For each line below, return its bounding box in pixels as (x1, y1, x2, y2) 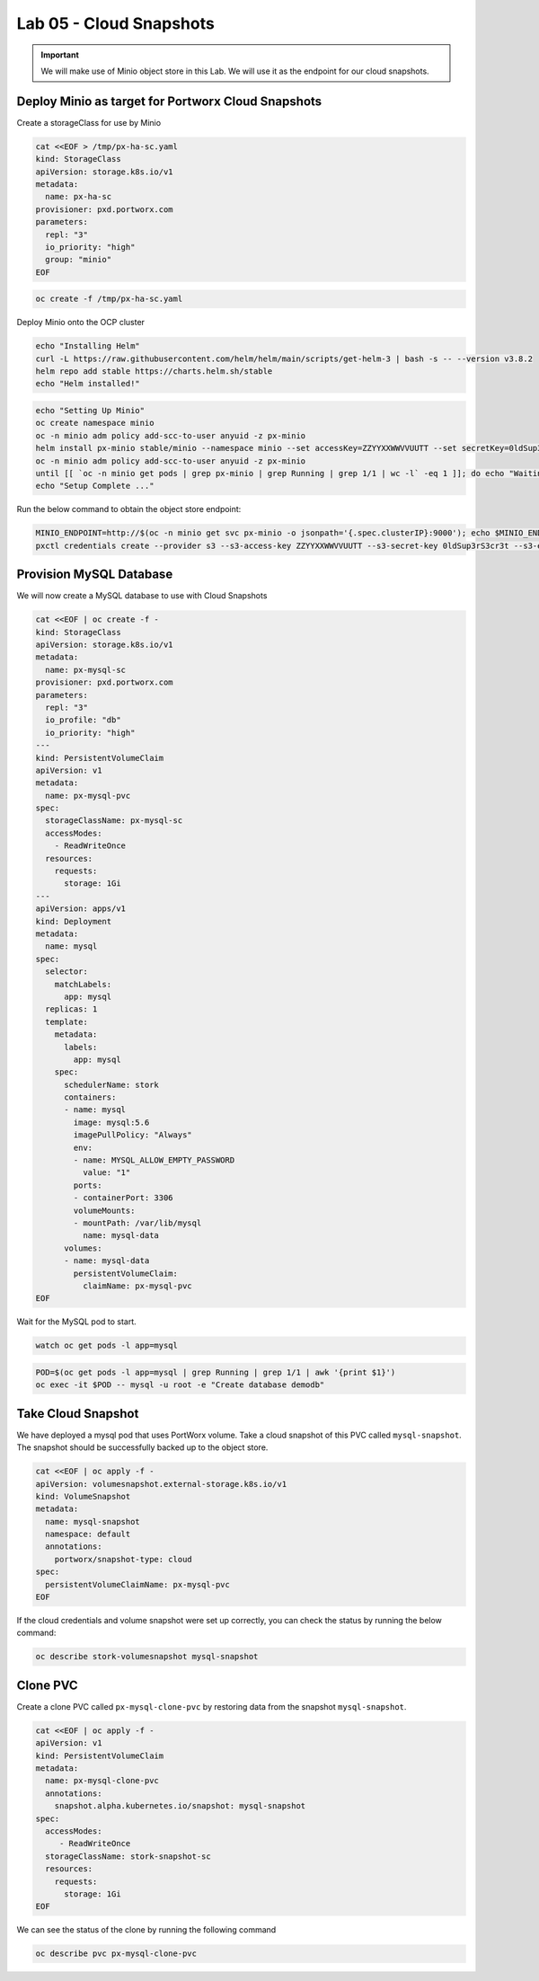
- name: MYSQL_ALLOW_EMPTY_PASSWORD (73, 1155, 235, 1165)
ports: (73, 1180, 102, 1190)
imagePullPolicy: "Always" (73, 1130, 192, 1140)
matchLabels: (54, 979, 112, 989)
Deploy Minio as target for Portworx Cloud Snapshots (16, 93, 323, 109)
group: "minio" (45, 254, 112, 265)
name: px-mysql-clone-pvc (45, 1775, 159, 1786)
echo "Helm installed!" (35, 378, 141, 389)
